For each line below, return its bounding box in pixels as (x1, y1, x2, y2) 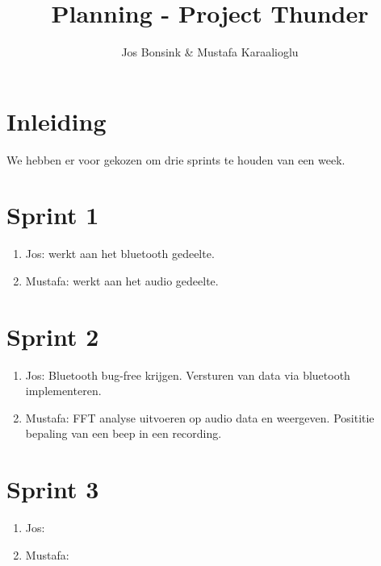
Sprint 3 (6, 472, 99, 506)
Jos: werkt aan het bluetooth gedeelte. (25, 245, 215, 262)
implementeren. (25, 382, 102, 399)
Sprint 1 (6, 198, 99, 231)
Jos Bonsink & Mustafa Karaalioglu (121, 44, 299, 60)
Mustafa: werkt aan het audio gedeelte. (25, 272, 219, 289)
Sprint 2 (6, 319, 99, 352)
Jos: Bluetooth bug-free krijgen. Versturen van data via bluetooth (25, 366, 350, 383)
